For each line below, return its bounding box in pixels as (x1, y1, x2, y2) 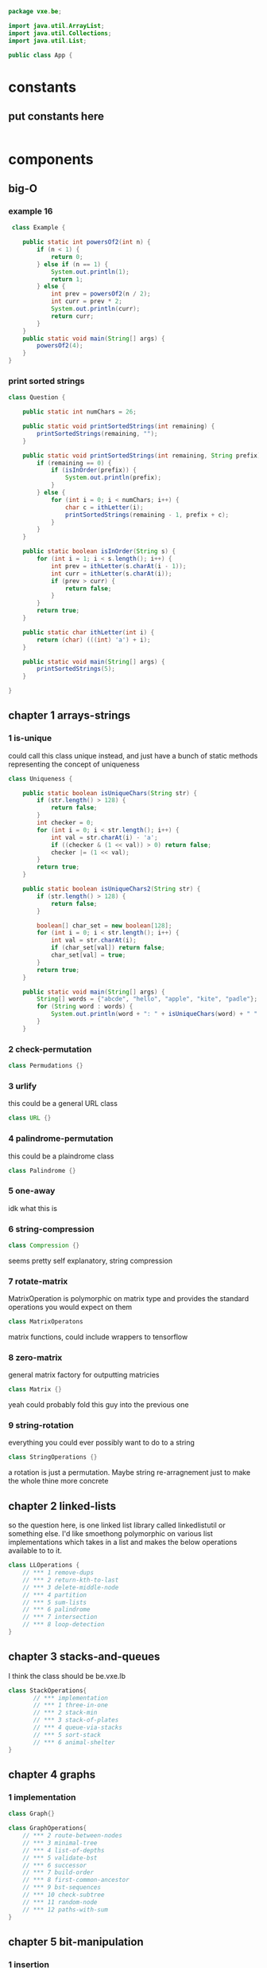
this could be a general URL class (8, 1099, 118, 1108)
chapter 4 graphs (8, 1768, 96, 1781)
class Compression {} (8, 1241, 80, 1249)
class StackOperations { (8, 1686, 87, 1695)
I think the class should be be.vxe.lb (8, 1671, 126, 1680)
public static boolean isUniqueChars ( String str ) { (22, 789, 197, 797)
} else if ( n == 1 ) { (37, 260, 109, 269)
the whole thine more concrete (8, 1476, 109, 1486)
